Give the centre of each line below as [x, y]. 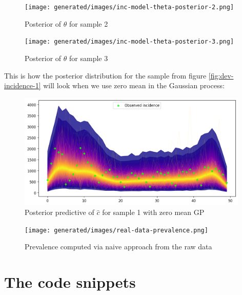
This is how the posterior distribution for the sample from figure [105, 75]
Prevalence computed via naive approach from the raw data [118, 247]
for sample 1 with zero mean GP [153, 212]
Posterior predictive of [59, 212]
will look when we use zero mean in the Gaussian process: [134, 85]
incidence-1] [23, 85]
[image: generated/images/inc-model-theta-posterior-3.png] [129, 42]
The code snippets [70, 282]
